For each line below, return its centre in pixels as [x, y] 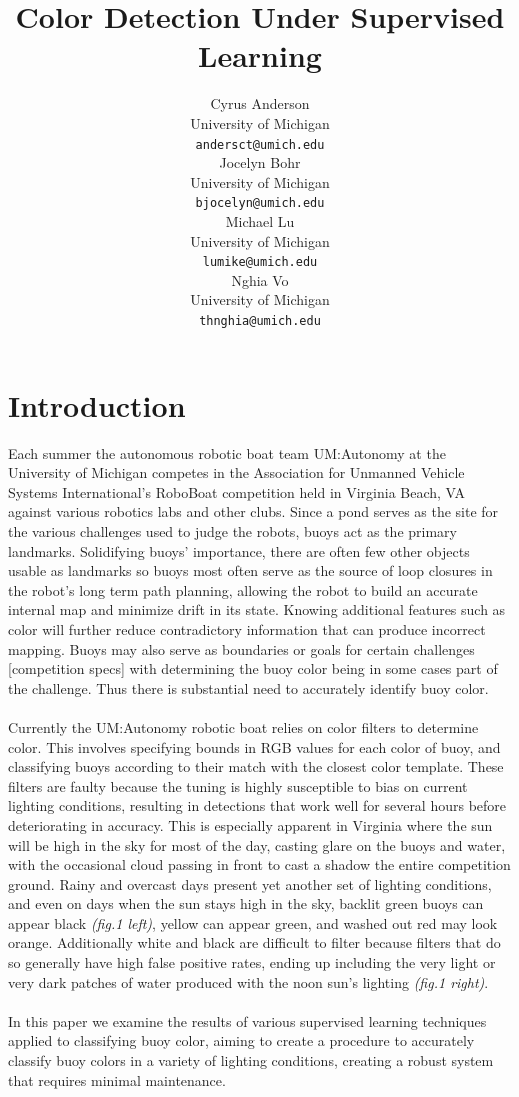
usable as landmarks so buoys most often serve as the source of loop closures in [250, 570]
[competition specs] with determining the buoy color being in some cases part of [253, 668]
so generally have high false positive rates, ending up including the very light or [252, 962]
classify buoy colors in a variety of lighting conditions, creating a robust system [251, 1060]
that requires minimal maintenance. [117, 1079]
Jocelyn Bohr [260, 162]
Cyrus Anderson [260, 103]
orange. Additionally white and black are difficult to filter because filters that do [254, 942]
